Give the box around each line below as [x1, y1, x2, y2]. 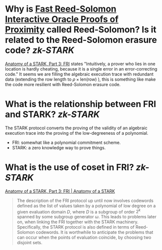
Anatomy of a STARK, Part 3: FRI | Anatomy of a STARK [5, 188, 115, 194]
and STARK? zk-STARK [5, 109, 100, 120]
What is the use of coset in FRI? [5, 162, 134, 173]
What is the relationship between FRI [5, 99, 156, 110]
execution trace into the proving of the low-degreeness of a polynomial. [5, 130, 149, 136]
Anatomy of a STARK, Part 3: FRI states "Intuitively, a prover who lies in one [5, 61, 156, 67]
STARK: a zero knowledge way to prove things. [12, 144, 106, 150]
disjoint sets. [16, 240, 43, 246]
